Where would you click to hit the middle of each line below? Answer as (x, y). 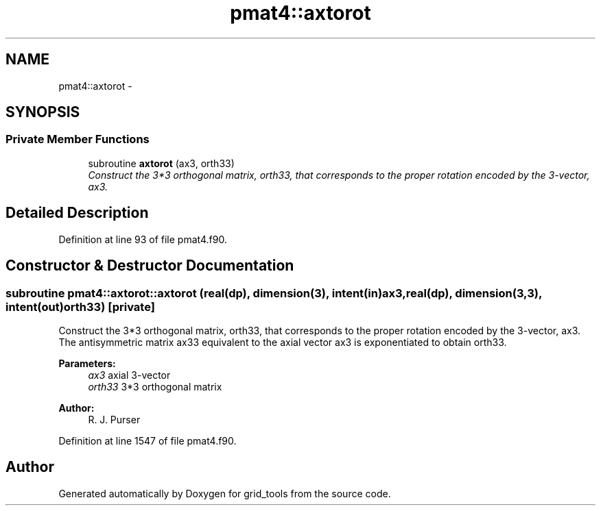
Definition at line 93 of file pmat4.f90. (143, 239)
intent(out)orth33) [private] (80, 307)
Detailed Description (77, 213)
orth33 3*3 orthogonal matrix (155, 386)
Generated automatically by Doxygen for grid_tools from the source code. (225, 493)
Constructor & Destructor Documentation (150, 266)
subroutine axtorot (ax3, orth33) (161, 163)
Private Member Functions (78, 139)
